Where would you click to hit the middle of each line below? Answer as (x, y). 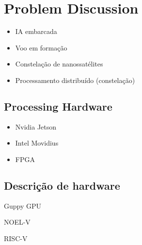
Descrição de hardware (62, 185)
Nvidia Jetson (36, 126)
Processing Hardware (58, 106)
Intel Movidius (37, 143)
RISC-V (16, 238)
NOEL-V (17, 222)
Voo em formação (41, 47)
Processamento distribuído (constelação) (75, 80)
